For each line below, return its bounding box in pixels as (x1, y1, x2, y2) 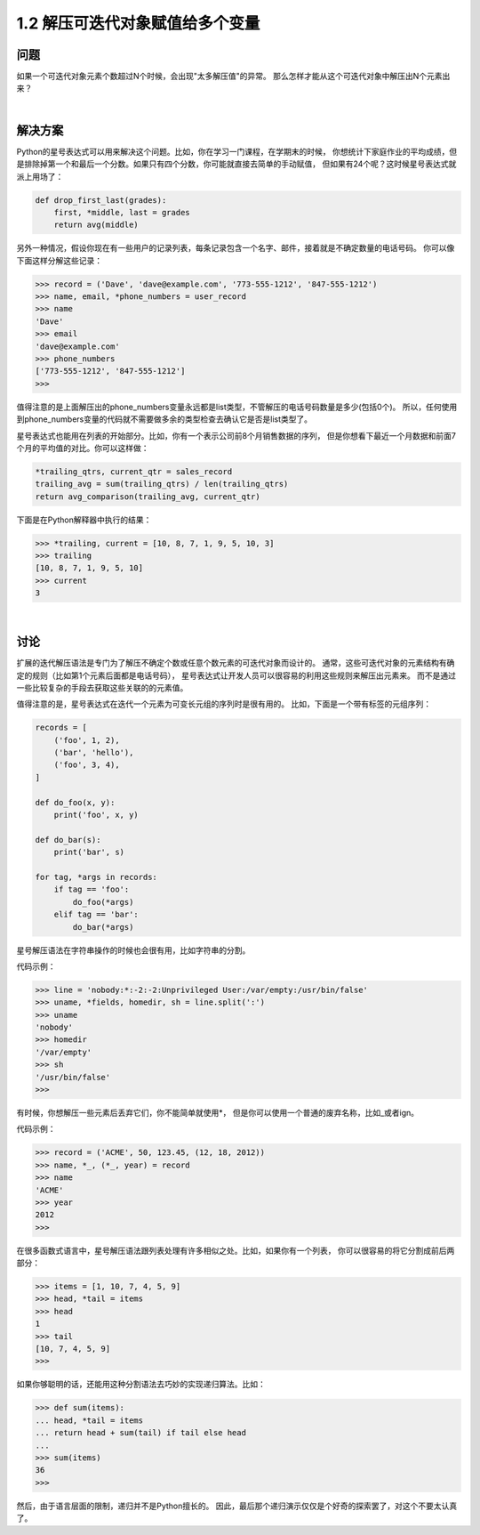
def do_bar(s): (35, 835, 101, 844)
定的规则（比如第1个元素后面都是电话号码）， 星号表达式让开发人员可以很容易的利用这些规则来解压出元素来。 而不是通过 (16, 670, 457, 681)
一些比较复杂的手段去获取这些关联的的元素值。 (16, 682, 188, 693)
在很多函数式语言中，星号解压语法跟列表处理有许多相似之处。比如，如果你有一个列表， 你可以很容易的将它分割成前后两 (16, 1245, 455, 1256)
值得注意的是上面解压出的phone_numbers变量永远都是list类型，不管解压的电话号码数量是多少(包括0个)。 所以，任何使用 (16, 401, 458, 412)
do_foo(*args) (72, 897, 134, 907)
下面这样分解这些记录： (16, 254, 102, 266)
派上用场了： (16, 171, 64, 182)
